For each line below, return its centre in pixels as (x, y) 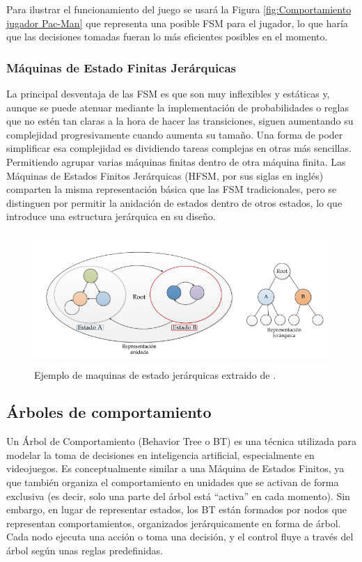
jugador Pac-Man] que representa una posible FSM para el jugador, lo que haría (177, 23)
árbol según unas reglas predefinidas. (85, 551)
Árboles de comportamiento (109, 412)
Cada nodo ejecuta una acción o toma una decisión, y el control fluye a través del (180, 537)
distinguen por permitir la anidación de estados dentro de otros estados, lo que (174, 202)
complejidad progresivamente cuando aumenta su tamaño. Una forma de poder (175, 134)
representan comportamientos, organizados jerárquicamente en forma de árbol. (174, 523)
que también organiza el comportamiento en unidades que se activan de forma (173, 482)
